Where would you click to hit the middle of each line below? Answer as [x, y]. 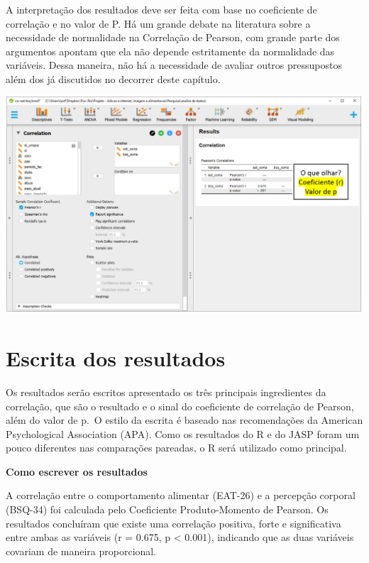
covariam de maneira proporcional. [81, 551]
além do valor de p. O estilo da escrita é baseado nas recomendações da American [184, 420]
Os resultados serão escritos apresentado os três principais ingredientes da [166, 392]
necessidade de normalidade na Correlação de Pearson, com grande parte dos [173, 37]
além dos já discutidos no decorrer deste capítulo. [113, 78]
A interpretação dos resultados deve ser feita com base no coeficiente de [161, 9]
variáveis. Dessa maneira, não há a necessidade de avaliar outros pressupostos [174, 65]
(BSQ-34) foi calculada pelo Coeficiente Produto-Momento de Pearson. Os [167, 509]
